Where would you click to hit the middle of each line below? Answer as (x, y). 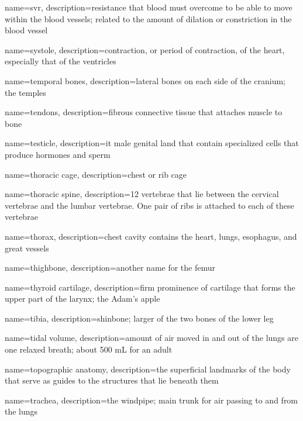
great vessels (27, 248)
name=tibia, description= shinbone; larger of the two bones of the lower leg (139, 318)
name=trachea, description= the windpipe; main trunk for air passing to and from (151, 400)
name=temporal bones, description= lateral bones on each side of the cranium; (145, 80)
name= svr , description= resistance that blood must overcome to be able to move (149, 7)
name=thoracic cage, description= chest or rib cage (96, 174)
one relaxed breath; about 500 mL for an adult (89, 349)
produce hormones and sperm (58, 154)
